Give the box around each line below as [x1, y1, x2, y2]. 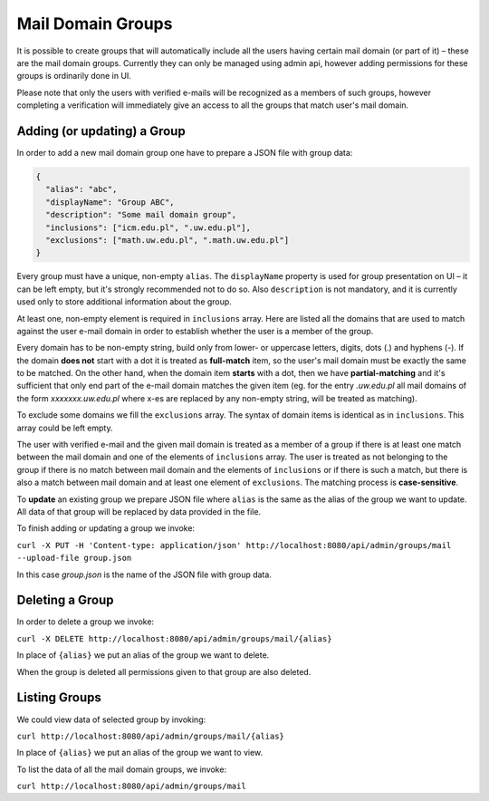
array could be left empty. [16, 422, 113, 433]
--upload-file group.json [16, 553, 132, 564]
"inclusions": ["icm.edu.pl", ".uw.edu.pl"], [45, 222, 251, 233]
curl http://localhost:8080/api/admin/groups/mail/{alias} [16, 730, 285, 741]
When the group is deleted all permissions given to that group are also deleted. [16, 666, 312, 677]
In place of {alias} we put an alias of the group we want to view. [16, 748, 264, 758]
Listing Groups [16, 690, 101, 706]
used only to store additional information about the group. [16, 296, 233, 307]
